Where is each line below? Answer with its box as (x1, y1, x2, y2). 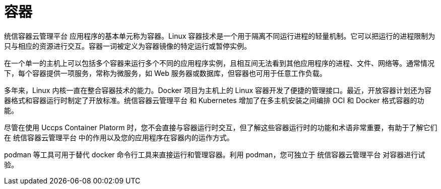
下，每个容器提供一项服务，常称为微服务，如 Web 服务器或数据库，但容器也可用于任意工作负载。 (4, 68, 327, 77)
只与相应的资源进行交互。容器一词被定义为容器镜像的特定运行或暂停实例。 (4, 41, 251, 50)
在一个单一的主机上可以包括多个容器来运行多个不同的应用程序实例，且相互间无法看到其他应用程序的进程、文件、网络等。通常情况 (4, 58, 434, 67)
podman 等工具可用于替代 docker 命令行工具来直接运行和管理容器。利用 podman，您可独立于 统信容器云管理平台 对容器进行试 (4, 150, 425, 159)
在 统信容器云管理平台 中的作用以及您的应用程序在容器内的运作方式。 (4, 133, 234, 142)
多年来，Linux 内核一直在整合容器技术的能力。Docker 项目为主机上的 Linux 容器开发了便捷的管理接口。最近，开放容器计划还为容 (4, 85, 432, 94)
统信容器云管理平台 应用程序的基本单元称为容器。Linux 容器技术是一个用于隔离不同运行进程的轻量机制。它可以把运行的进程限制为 (4, 31, 435, 40)
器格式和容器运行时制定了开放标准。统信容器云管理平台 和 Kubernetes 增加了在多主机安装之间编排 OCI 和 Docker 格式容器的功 (4, 96, 424, 105)
